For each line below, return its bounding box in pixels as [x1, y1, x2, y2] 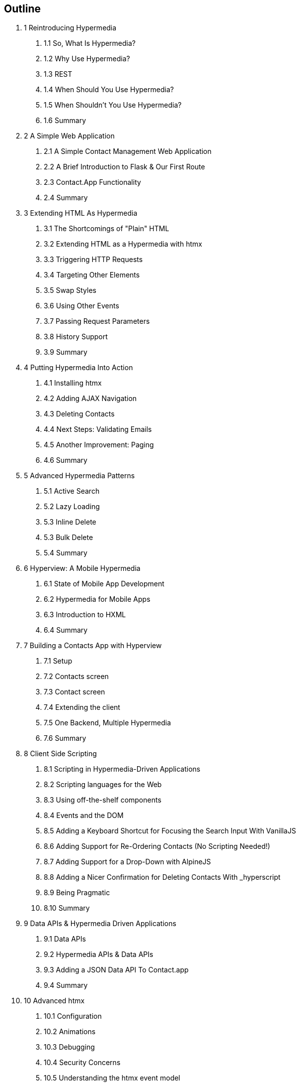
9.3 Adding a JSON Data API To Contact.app [44, 965, 189, 974]
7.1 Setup [44, 657, 73, 666]
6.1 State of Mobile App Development [44, 579, 164, 588]
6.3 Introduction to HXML [44, 610, 126, 619]
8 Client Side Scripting [24, 749, 97, 758]
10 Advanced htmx [24, 996, 85, 1005]
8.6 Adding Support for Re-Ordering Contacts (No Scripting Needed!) [44, 842, 270, 851]
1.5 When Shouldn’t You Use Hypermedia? [44, 101, 182, 110]
